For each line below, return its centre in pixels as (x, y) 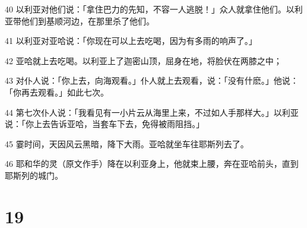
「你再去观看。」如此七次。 (57, 92)
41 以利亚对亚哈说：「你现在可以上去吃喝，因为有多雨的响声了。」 (131, 41)
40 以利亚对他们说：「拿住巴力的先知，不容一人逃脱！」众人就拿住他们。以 (150, 9)
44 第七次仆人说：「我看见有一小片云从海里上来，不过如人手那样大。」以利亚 (152, 112)
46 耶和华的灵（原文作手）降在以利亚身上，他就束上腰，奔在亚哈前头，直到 (152, 164)
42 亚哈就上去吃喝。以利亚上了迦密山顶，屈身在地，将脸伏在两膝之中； (143, 60)
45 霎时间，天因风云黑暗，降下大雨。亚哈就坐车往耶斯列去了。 (127, 143)
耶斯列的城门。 (34, 175)
